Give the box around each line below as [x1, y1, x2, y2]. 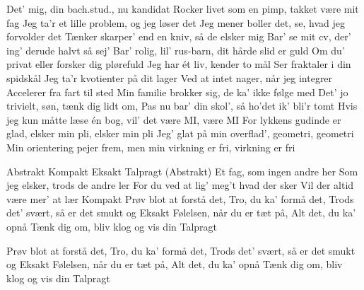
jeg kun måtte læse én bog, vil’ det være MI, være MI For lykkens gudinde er [6, 112, 341, 127]
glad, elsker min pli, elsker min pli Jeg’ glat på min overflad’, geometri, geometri [6, 126, 354, 141]
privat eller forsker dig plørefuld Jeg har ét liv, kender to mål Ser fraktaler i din [6, 57, 351, 71]
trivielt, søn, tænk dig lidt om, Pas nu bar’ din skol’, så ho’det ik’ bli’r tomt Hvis [6, 98, 358, 113]
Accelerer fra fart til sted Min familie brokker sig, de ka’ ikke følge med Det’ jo [6, 84, 348, 99]
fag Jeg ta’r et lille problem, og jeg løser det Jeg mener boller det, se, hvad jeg [6, 15, 346, 30]
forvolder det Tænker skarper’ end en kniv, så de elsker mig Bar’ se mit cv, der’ [6, 29, 351, 44]
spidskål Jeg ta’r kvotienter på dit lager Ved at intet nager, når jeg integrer [6, 70, 333, 85]
